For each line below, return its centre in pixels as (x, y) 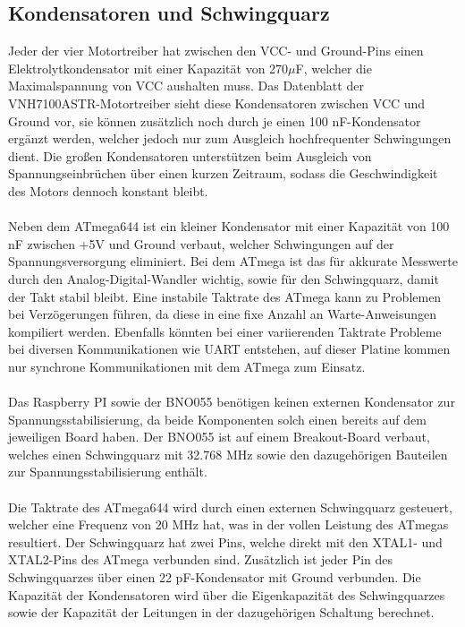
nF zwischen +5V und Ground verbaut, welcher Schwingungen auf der (201, 243)
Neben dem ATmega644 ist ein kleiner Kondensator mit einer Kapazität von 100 (229, 226)
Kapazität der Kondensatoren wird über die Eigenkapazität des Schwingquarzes (227, 594)
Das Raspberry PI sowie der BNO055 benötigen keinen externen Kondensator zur (232, 402)
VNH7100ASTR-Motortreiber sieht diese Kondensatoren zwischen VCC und (217, 103)
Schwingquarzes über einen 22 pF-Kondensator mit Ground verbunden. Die (215, 577)
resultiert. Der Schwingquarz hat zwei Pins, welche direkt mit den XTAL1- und (225, 541)
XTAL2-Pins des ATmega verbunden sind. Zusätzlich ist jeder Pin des (201, 559)
